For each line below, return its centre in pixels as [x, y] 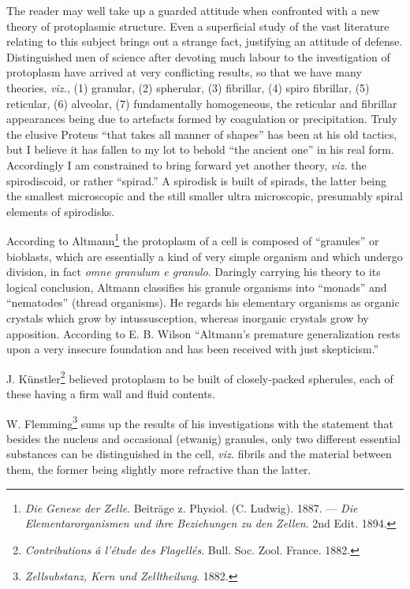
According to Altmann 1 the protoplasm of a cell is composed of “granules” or [193, 239]
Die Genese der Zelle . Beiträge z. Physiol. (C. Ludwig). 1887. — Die [191, 507]
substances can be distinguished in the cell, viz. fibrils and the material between [199, 454]
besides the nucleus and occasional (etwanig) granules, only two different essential [203, 438]
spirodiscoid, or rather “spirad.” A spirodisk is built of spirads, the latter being [197, 180]
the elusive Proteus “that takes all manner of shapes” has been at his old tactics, [202, 134]
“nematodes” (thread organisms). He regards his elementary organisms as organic [203, 302]
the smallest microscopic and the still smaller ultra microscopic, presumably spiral [205, 196]
